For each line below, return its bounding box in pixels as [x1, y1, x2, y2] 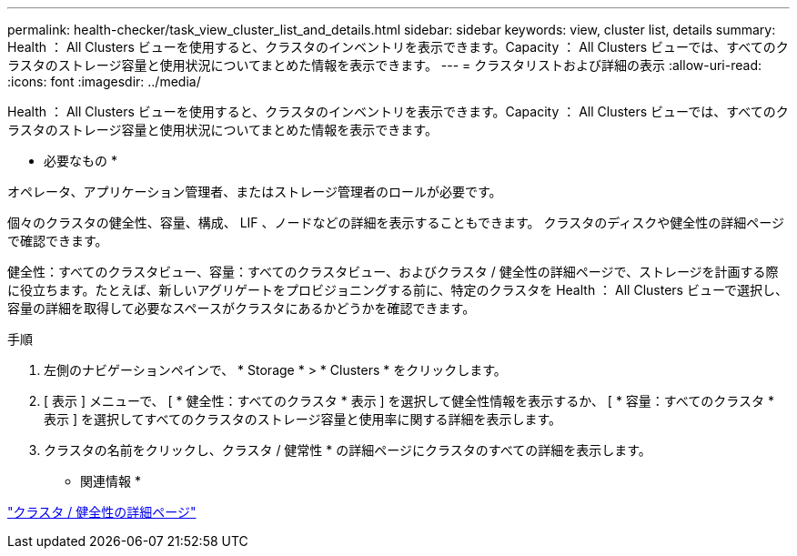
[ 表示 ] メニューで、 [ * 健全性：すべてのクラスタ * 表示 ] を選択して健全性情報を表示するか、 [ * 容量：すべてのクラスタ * [44, 393, 774, 409]
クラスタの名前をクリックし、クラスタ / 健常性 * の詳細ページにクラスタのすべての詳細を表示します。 [44, 442, 651, 458]
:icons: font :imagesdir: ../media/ [7, 74, 201, 89]
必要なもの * [44, 153, 117, 168]
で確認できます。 [7, 233, 108, 248]
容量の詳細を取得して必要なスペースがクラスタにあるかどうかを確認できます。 [7, 300, 476, 316]
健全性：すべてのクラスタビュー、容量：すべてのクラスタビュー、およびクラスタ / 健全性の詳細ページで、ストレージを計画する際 [7, 264, 779, 279]
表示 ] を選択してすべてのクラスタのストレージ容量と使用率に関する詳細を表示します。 [44, 411, 562, 427]
